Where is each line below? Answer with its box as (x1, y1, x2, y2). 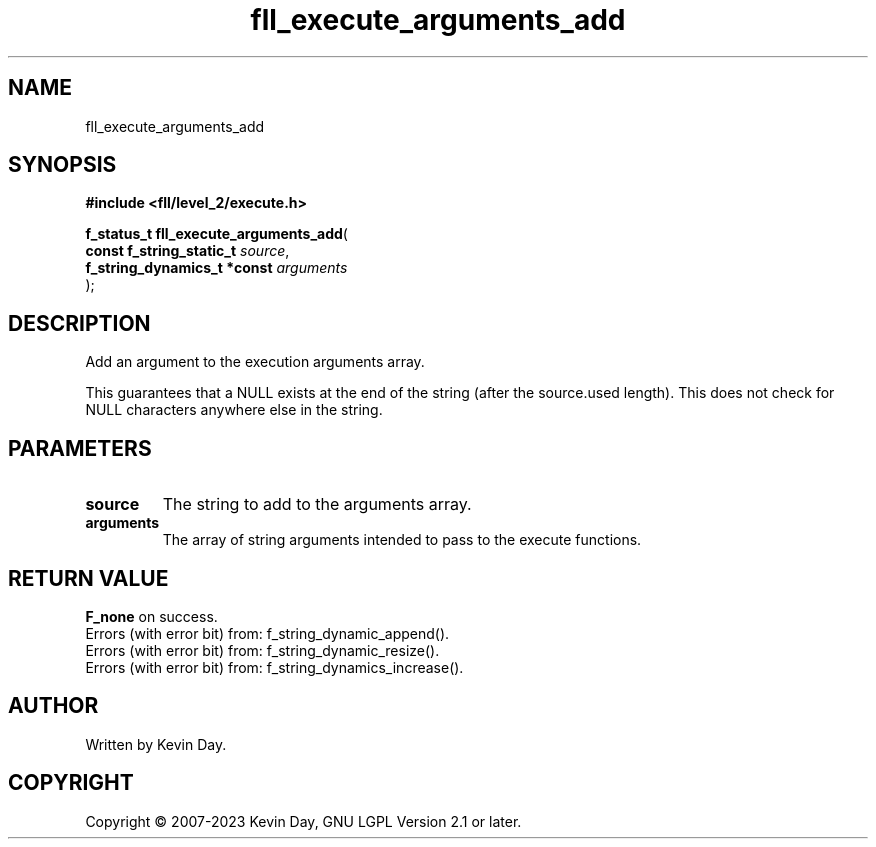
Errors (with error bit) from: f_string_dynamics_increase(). (85, 658, 464, 676)
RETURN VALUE (8, 565, 169, 591)
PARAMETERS (8, 435, 152, 461)
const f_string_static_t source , (85, 242, 290, 260)
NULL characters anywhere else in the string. (85, 401, 383, 419)
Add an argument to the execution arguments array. (85, 353, 425, 371)
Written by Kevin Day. (85, 735, 227, 753)
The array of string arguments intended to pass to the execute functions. (162, 531, 642, 549)
